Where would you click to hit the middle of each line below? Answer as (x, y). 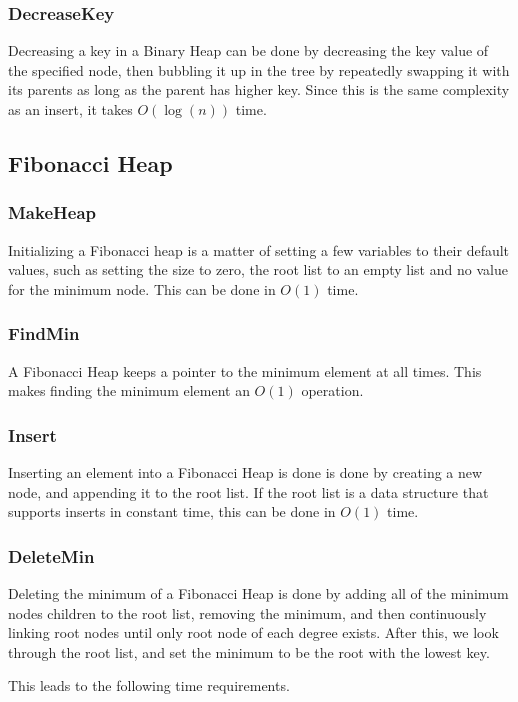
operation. (332, 390)
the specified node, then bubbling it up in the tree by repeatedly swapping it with (259, 69)
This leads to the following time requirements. (149, 685)
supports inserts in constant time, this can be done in (172, 511)
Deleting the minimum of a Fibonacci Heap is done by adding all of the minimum (258, 593)
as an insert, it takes (70, 109)
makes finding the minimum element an (129, 390)
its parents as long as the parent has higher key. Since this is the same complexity (259, 89)
